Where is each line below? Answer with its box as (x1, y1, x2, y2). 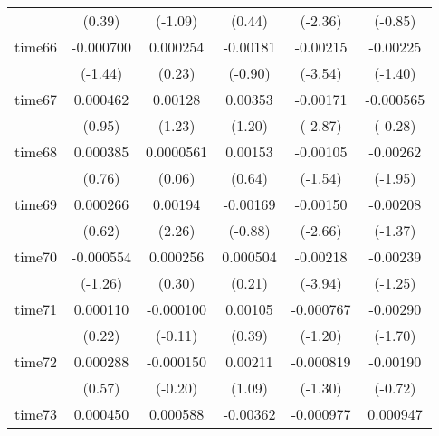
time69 (14, 194, 58, 214)
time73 (14, 403, 58, 424)
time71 (14, 299, 58, 319)
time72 (14, 351, 58, 372)
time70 (14, 246, 58, 267)
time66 (14, 36, 58, 57)
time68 (14, 141, 58, 162)
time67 (14, 89, 58, 109)
